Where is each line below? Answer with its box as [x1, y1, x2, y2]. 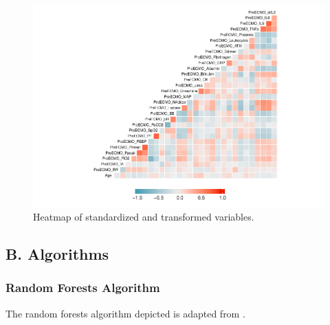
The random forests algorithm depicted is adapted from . [5, 306, 245, 320]
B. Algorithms [5, 243, 109, 265]
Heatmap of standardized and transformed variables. [33, 210, 254, 224]
